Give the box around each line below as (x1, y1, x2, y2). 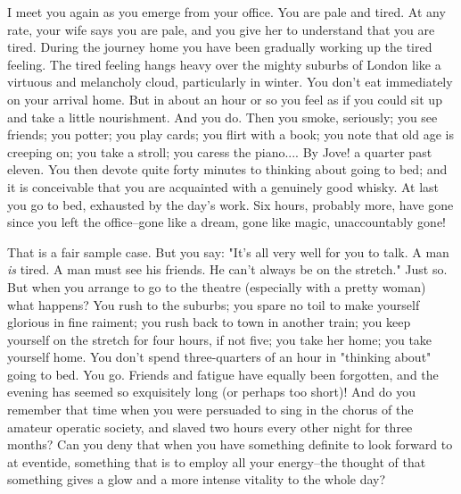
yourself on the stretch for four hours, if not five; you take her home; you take (7, 330, 432, 348)
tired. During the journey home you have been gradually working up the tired (7, 38, 432, 56)
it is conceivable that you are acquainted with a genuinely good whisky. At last (7, 177, 440, 196)
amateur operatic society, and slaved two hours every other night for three (7, 417, 413, 436)
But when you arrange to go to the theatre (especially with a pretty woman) (7, 277, 426, 296)
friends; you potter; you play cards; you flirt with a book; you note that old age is (7, 125, 454, 144)
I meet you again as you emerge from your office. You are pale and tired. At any (7, 3, 446, 21)
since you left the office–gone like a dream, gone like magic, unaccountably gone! (7, 213, 447, 231)
